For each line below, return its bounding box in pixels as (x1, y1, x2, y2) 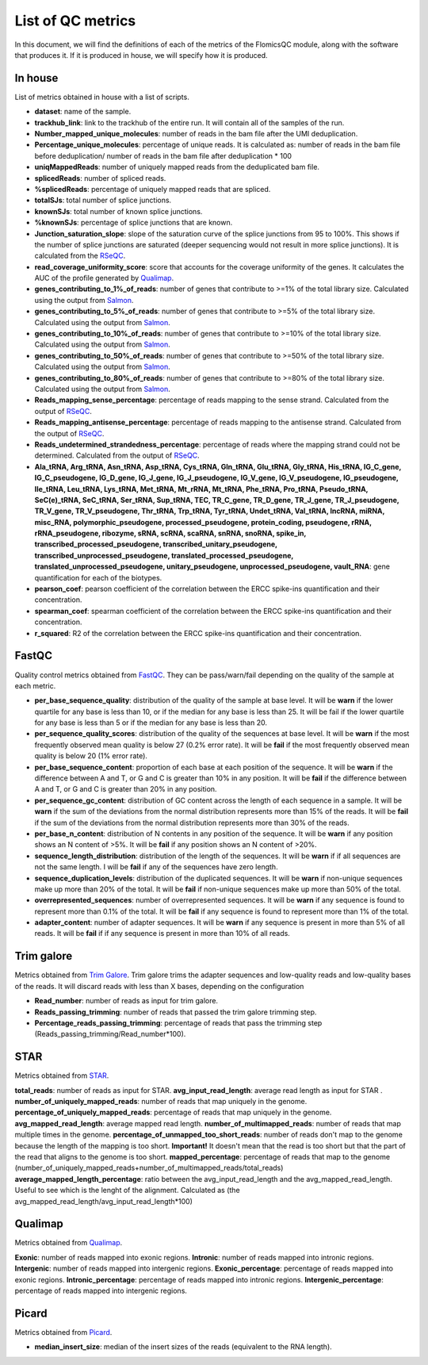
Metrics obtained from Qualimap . (14, 1238, 123, 1248)
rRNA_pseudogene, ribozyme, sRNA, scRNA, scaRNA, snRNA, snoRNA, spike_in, (34, 528, 307, 539)
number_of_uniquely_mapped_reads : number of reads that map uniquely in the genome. (14, 1097, 308, 1106)
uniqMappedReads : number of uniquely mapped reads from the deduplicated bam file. (34, 163, 320, 172)
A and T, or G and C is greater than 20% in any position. (34, 784, 217, 794)
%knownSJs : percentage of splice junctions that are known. (34, 218, 233, 228)
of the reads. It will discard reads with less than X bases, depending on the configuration (14, 981, 304, 991)
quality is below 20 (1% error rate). (34, 751, 148, 761)
